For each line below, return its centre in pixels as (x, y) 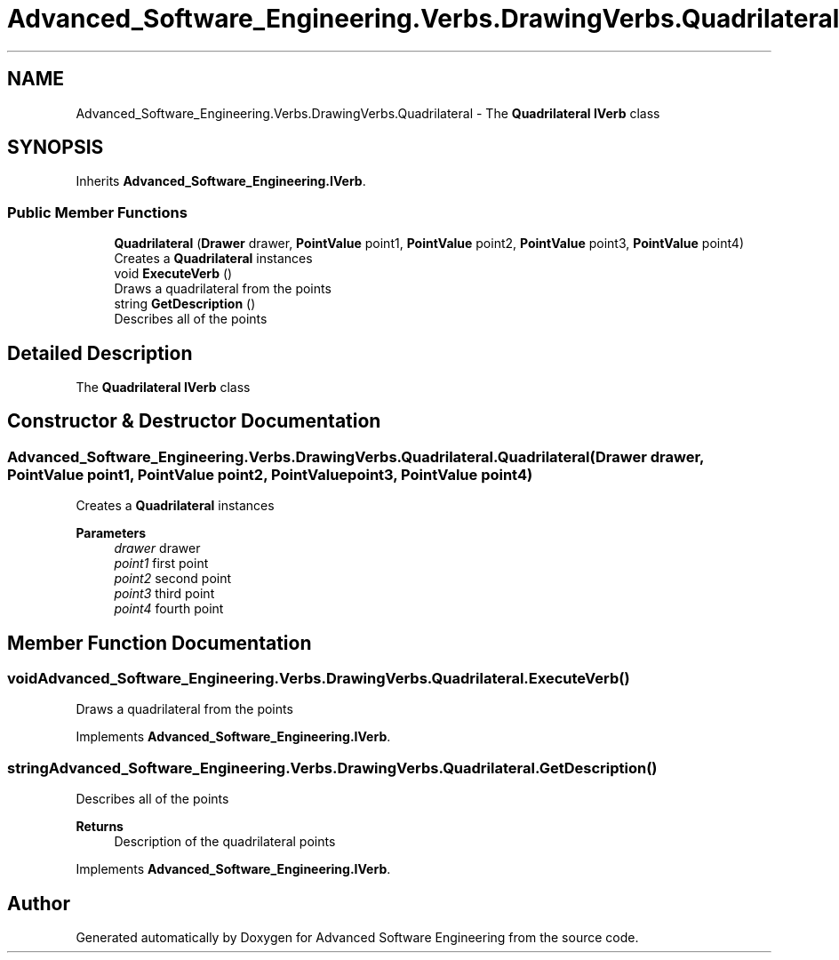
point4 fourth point (169, 609)
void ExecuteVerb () (173, 274)
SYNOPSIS (56, 148)
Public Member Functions (97, 212)
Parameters (111, 533)
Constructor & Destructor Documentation (194, 421)
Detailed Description (100, 353)
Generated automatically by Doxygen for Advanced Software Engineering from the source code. (357, 938)
